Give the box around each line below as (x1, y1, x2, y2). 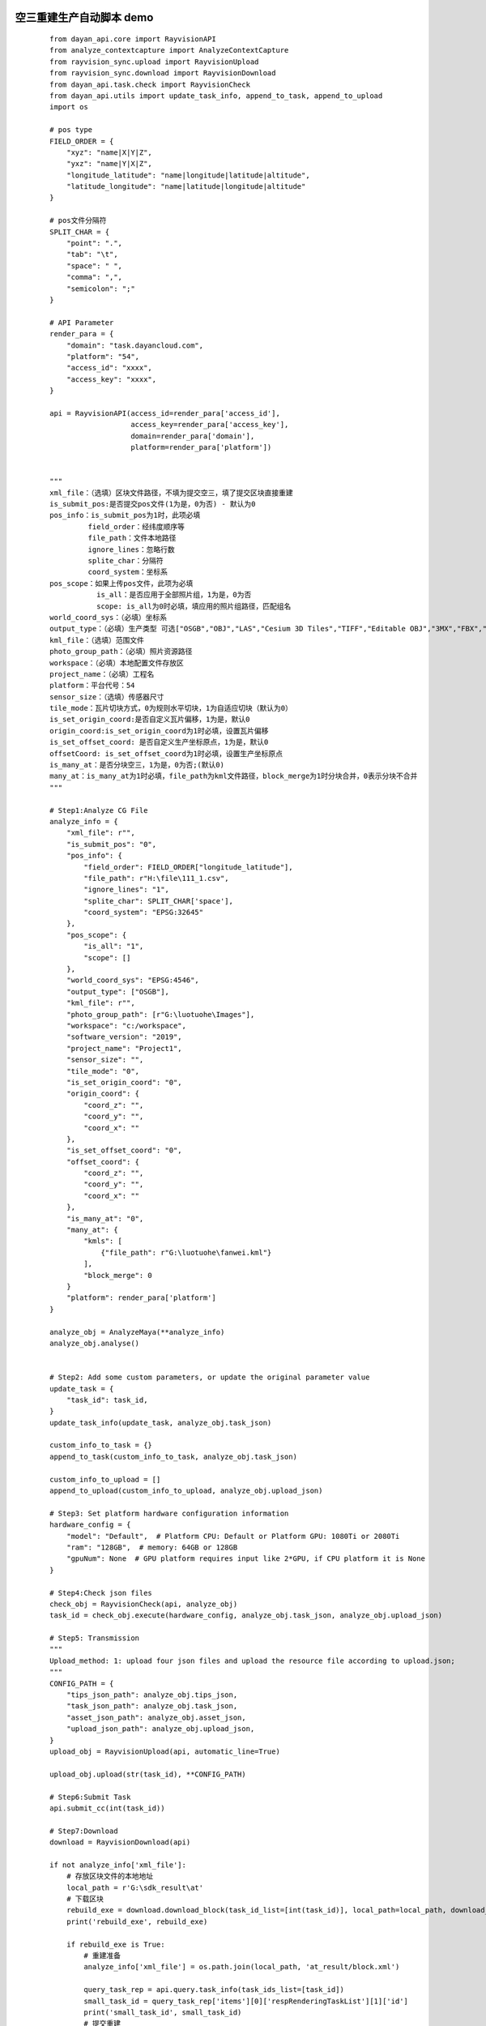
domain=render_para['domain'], (130, 431, 255, 441)
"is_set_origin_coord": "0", (66, 1078, 182, 1087)
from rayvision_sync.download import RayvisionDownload (49, 69, 276, 78)
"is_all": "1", (83, 942, 144, 951)
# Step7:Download (49, 1826, 118, 1836)
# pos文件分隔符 (49, 216, 107, 225)
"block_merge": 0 (83, 1271, 153, 1280)
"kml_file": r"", (66, 998, 135, 1008)
